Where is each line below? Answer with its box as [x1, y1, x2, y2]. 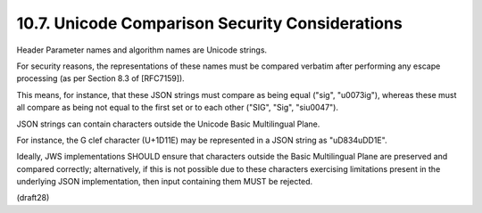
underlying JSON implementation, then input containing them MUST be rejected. [16, 176, 313, 187]
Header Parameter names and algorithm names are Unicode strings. [16, 45, 268, 55]
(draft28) [16, 193, 50, 203]
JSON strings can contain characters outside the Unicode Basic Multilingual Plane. [16, 119, 320, 129]
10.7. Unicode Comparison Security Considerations [16, 13, 403, 33]
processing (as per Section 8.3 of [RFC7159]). [16, 73, 185, 84]
